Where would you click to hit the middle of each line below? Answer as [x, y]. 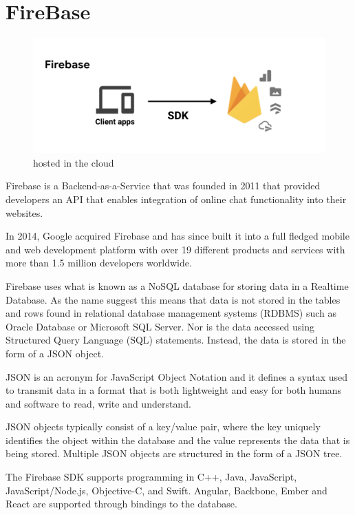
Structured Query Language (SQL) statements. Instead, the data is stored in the [176, 340]
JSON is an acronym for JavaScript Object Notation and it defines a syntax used [177, 376]
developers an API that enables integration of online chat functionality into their [176, 199]
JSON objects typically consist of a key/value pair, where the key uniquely [163, 427]
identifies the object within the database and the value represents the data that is [178, 440]
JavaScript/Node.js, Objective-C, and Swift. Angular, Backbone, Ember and [166, 490]
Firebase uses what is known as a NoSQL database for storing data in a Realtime [177, 285]
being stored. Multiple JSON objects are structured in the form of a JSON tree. [174, 453]
